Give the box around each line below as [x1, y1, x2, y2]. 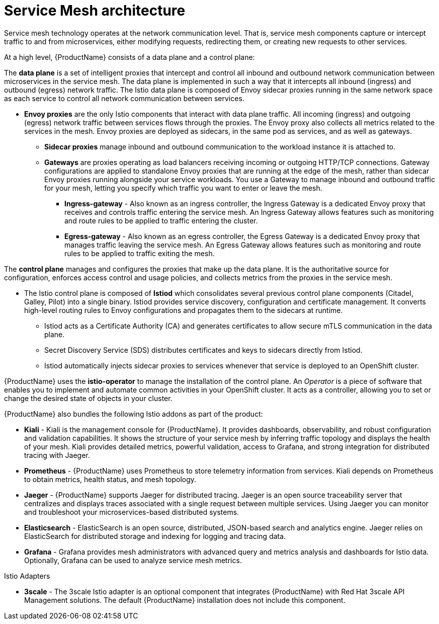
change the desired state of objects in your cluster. [4, 394, 172, 403]
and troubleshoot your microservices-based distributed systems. [24, 507, 239, 516]
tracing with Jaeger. [24, 450, 90, 459]
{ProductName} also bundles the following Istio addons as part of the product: [4, 409, 263, 418]
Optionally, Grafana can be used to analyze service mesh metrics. [24, 556, 242, 565]
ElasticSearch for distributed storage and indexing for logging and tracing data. [24, 531, 286, 540]
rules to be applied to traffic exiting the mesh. [64, 249, 215, 258]
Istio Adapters [4, 571, 50, 580]
